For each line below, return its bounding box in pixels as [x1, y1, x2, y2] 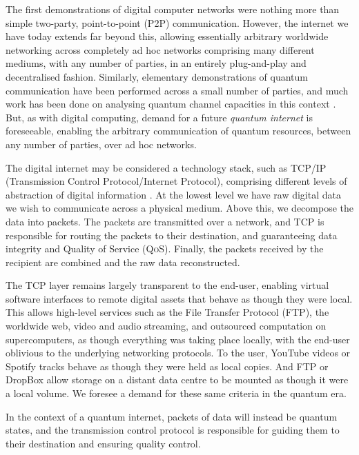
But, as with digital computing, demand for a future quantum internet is [6, 110, 313, 124]
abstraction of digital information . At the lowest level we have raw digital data [6, 187, 341, 201]
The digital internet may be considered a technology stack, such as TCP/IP [6, 160, 327, 174]
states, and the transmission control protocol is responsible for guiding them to [6, 423, 340, 437]
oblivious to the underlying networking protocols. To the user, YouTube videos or [6, 345, 351, 360]
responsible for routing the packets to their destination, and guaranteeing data [6, 228, 338, 242]
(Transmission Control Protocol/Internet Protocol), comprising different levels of [6, 174, 347, 188]
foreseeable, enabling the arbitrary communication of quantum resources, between [6, 123, 351, 138]
